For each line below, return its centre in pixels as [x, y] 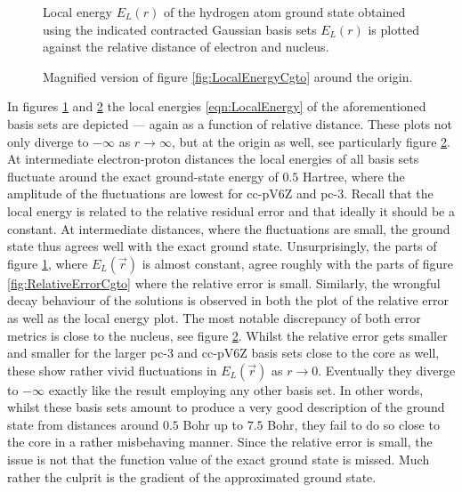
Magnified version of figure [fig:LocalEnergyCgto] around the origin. [228, 76]
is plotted [394, 29]
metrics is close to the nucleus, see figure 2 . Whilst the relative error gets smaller [227, 335]
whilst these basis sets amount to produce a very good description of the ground [226, 407]
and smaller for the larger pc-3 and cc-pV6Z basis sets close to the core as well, [223, 353]
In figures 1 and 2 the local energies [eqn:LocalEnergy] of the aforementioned [217, 106]
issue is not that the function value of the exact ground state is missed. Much [219, 460]
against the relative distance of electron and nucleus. [186, 47]
